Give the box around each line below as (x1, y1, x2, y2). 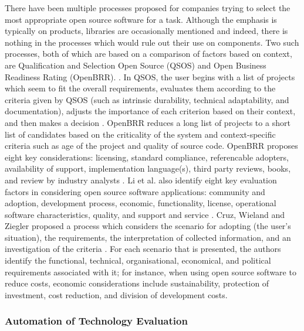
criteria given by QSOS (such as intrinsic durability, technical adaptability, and (5, 93, 289, 105)
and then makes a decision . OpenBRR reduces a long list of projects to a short (5, 116, 291, 128)
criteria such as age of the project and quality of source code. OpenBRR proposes (5, 139, 298, 152)
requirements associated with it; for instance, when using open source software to (5, 265, 296, 278)
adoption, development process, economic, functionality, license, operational (5, 197, 276, 209)
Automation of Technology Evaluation (5, 313, 188, 328)
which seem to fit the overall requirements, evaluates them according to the (5, 82, 276, 94)
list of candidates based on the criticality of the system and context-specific (5, 128, 276, 140)
